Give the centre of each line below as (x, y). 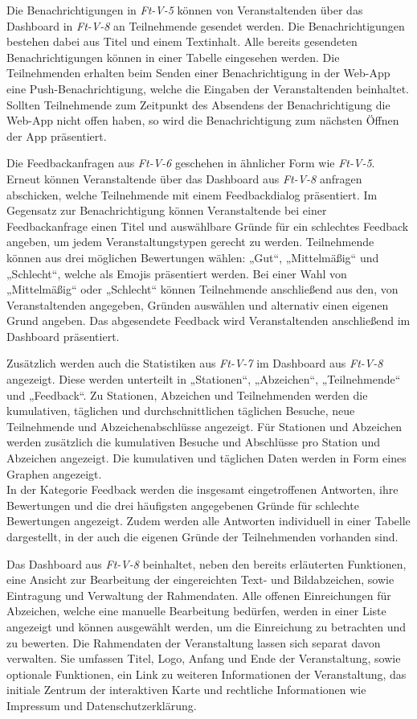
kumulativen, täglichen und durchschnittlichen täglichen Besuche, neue (181, 411)
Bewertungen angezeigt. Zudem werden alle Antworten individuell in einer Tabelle (208, 521)
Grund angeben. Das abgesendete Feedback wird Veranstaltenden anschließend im (208, 320)
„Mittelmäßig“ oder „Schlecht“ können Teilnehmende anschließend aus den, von (202, 289)
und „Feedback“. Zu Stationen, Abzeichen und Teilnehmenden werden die (187, 394)
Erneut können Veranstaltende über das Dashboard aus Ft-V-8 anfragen (184, 178)
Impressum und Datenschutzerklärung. (102, 705)
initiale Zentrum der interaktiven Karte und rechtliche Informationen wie (186, 690)
